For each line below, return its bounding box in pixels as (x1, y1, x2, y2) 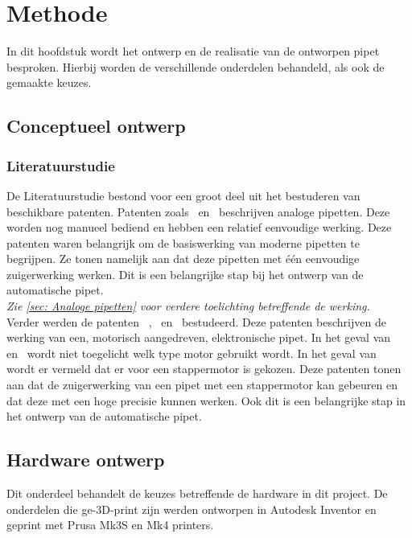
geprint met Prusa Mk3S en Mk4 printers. (6, 516, 214, 533)
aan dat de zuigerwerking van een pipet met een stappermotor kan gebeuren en (6, 376, 398, 393)
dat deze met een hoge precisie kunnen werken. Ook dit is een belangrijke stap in (6, 392, 406, 409)
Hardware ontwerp (6, 447, 165, 472)
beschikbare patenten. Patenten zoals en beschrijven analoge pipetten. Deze (6, 203, 390, 220)
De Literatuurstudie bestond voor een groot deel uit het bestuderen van (6, 187, 360, 203)
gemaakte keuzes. (6, 74, 92, 91)
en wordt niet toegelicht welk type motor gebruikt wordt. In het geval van (6, 344, 377, 361)
